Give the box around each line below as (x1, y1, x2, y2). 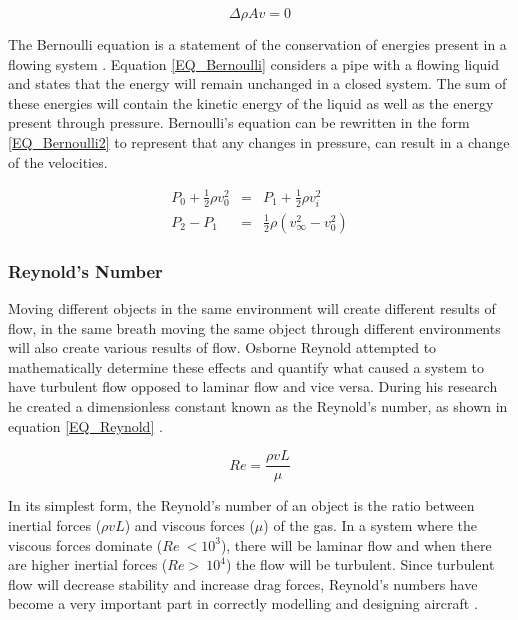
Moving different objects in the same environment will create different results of (8, 298, 496, 319)
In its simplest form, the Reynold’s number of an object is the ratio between (8, 495, 475, 516)
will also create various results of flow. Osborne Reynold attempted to (8, 337, 437, 358)
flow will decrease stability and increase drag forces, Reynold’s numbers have (8, 573, 478, 594)
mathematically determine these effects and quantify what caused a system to (8, 356, 484, 377)
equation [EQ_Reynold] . (8, 415, 163, 436)
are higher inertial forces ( (8, 554, 168, 575)
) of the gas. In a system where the (263, 514, 478, 535)
